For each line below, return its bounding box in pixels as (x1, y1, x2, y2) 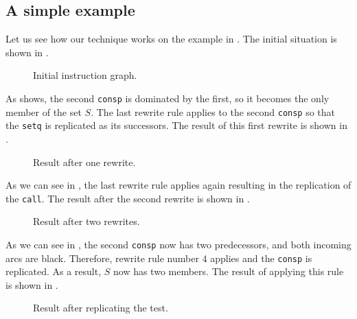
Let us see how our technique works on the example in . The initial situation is (5, 32, 337, 46)
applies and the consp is (210, 250, 312, 265)
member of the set (5, 104, 82, 119)
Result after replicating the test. (33, 300, 168, 315)
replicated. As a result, (5, 264, 102, 279)
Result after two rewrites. (33, 214, 140, 228)
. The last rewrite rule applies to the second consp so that (91, 104, 336, 119)
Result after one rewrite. (33, 154, 136, 169)
